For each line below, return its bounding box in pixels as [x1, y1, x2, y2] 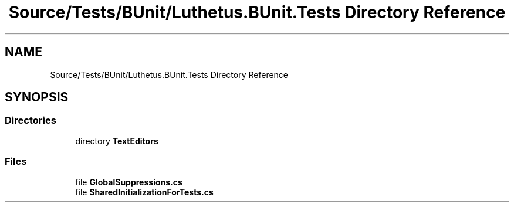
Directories [5, 114, 56, 127]
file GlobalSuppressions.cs [75, 177, 182, 187]
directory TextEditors [75, 135, 158, 146]
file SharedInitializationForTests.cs [75, 186, 214, 197]
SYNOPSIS [5, 90, 69, 105]
